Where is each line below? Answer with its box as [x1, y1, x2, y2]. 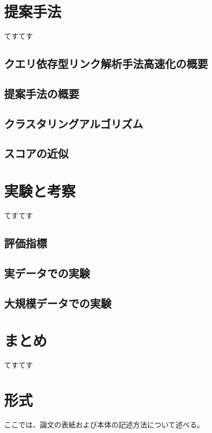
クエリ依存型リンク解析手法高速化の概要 [4, 56, 208, 71]
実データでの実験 [4, 265, 90, 281]
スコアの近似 [4, 145, 68, 161]
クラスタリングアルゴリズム [4, 115, 143, 131]
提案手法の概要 [4, 85, 79, 101]
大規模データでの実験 [4, 295, 111, 311]
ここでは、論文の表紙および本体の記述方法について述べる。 [4, 419, 204, 429]
